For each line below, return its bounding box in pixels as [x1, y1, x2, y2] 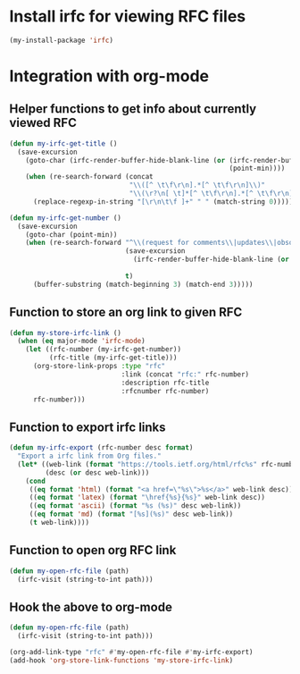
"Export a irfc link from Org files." [17, 451, 162, 461]
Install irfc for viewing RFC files [9, 6, 246, 27]
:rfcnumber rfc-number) [121, 386, 210, 395]
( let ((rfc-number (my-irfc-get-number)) [25, 345, 181, 354]
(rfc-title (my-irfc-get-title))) [48, 353, 178, 363]
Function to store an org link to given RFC [9, 305, 243, 320]
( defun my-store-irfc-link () [9, 328, 122, 337]
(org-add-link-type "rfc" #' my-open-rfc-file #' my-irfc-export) [9, 648, 254, 657]
